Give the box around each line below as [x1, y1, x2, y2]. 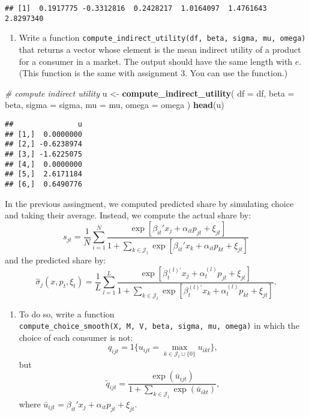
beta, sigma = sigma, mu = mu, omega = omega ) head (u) [5, 98, 224, 111]
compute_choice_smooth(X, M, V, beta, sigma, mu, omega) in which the [19, 319, 299, 332]
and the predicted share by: [5, 254, 106, 266]
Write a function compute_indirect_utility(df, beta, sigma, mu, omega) [19, 31, 306, 44]
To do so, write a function [19, 307, 115, 320]
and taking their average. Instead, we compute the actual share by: [5, 209, 251, 221]
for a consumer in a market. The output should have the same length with [19, 55, 293, 67]
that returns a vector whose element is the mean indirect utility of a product [19, 43, 301, 55]
